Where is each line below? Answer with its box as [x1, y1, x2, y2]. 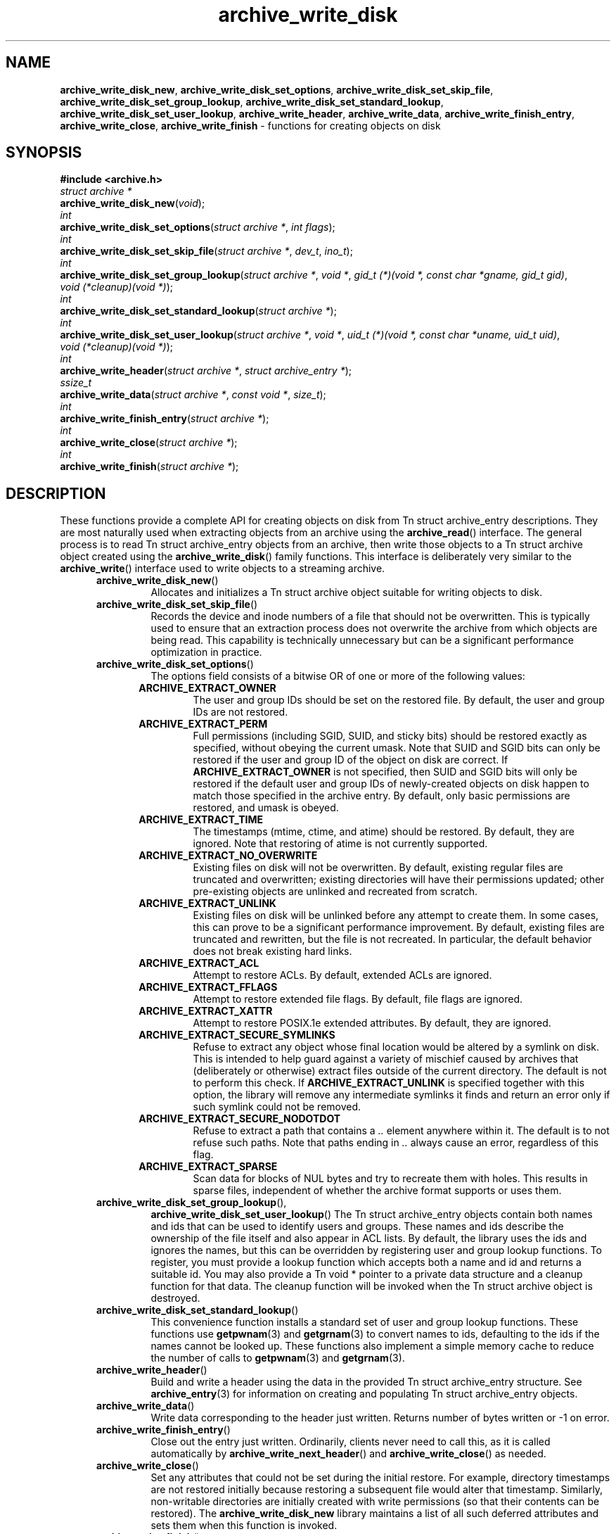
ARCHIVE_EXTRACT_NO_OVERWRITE [139, 849, 318, 862]
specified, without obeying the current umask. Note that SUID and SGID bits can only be [193, 742, 601, 754]
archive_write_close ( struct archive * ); [60, 436, 238, 449]
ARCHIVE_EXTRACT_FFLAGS [139, 981, 278, 994]
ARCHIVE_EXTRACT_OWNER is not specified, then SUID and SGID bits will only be [193, 766, 578, 778]
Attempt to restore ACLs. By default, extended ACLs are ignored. [193, 969, 492, 982]
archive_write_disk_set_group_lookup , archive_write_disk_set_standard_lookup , [60, 95, 444, 108]
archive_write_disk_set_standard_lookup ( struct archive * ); [60, 305, 337, 317]
